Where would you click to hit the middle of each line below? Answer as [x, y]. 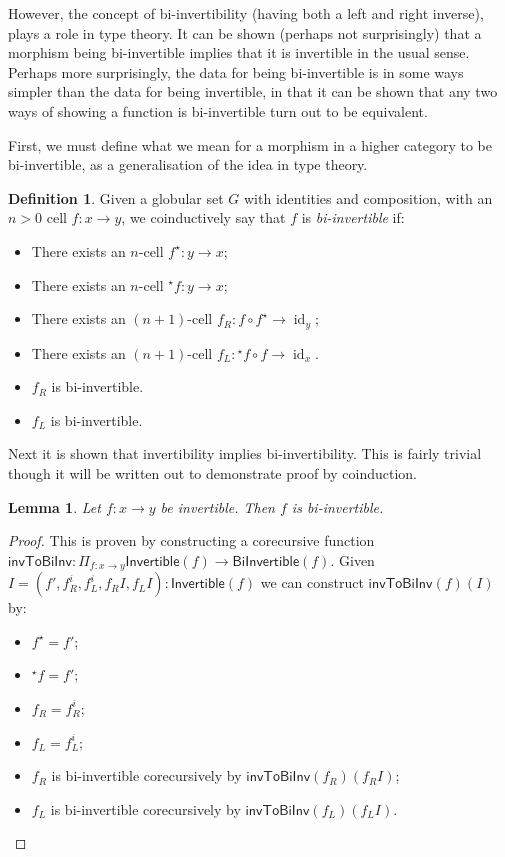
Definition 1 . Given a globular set [116, 197]
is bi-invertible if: [353, 217]
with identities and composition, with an [368, 197]
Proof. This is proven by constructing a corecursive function [191, 540]
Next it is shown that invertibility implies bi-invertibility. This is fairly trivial [245, 453]
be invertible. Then [217, 506]
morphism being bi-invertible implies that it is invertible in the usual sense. [239, 52]
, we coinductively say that [203, 217]
